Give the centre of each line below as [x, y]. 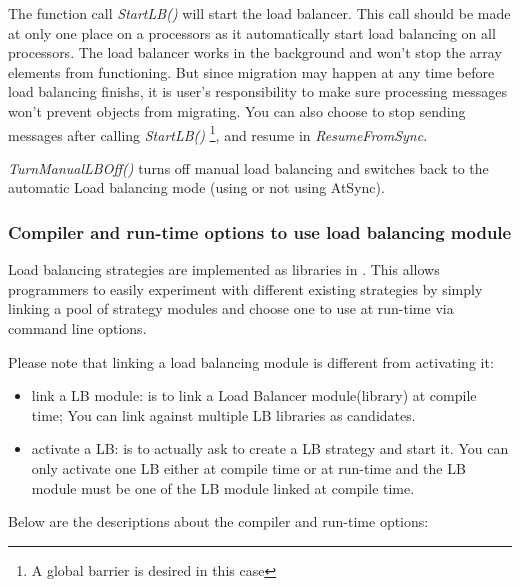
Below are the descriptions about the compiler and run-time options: [218, 521]
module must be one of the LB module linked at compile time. [223, 487]
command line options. [77, 328]
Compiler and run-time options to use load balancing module [260, 231]
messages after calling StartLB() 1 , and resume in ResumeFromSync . [218, 133]
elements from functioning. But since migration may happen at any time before [251, 71]
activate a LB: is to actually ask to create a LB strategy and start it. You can [270, 448]
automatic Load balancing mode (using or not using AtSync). [196, 187]
